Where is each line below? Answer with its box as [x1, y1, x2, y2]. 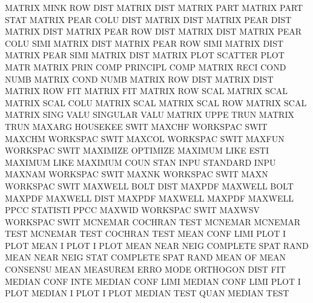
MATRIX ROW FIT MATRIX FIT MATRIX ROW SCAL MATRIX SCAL [5, 84, 288, 97]
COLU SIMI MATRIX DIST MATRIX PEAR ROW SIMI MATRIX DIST [5, 36, 284, 49]
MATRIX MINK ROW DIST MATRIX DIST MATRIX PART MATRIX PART [5, 1, 303, 13]
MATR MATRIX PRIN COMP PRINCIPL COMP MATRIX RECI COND [5, 60, 286, 73]
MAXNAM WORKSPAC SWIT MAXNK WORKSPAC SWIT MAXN [5, 168, 268, 180]
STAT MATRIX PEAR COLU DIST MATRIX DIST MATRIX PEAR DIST [5, 13, 292, 26]
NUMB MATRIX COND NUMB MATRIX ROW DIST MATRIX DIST [5, 72, 274, 85]
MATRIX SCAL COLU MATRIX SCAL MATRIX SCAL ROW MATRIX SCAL [5, 96, 307, 109]
